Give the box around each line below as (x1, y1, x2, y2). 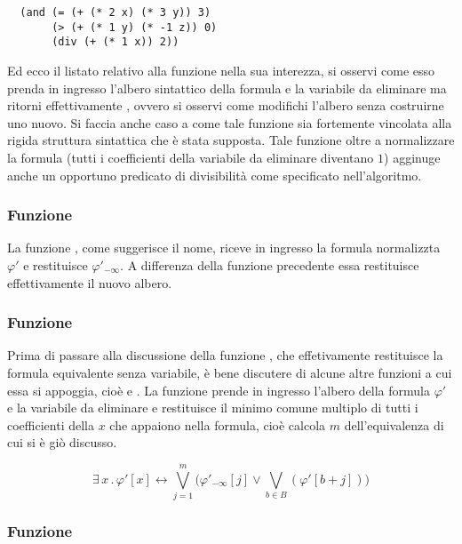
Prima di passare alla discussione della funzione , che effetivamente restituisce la (7, 346, 443, 364)
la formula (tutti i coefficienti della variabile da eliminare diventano (7, 148, 374, 166)
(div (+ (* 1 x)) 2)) (52, 36, 179, 49)
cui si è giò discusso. (7, 433, 117, 452)
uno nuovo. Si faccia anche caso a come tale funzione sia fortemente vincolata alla (7, 113, 452, 132)
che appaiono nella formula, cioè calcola (109, 415, 326, 434)
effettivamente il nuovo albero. (7, 273, 172, 292)
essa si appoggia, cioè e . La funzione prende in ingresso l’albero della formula (7, 380, 430, 399)
